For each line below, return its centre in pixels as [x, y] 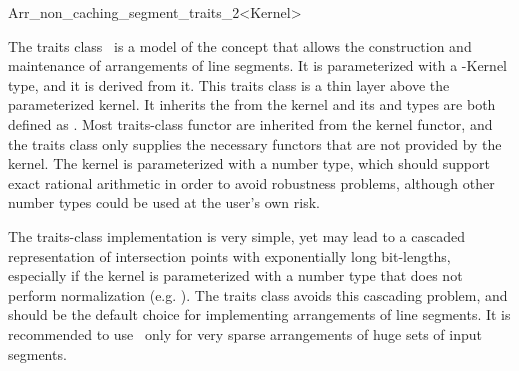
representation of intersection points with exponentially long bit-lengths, [229, 255]
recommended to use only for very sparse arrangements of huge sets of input [245, 333]
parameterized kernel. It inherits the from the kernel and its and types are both [252, 104]
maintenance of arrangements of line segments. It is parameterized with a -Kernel [257, 65]
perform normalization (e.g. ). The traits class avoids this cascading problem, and [258, 294]
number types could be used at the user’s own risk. [164, 202]
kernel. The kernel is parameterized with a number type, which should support [249, 163]
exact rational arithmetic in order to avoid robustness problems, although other [251, 182]
